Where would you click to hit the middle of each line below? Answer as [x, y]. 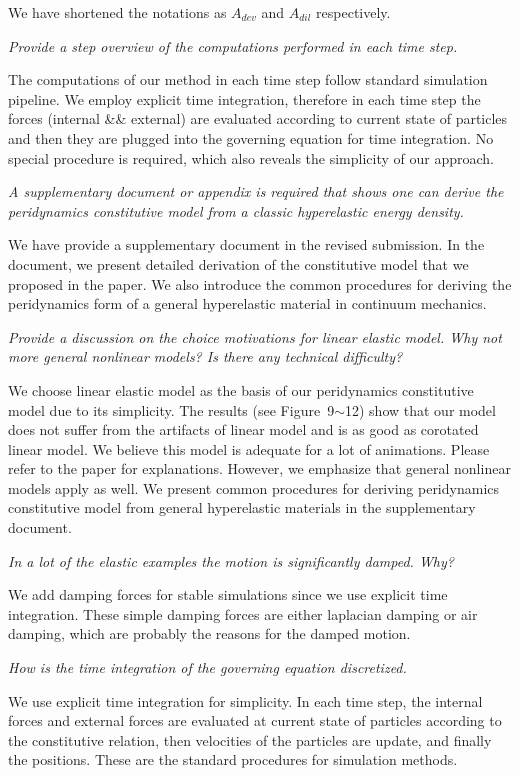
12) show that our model [420, 409]
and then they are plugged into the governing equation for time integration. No [251, 137]
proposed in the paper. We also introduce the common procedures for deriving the [260, 283]
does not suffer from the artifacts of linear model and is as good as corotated [243, 429]
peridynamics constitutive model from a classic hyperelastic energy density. [236, 210]
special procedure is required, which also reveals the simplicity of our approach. [251, 157]
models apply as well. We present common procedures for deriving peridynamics [254, 487]
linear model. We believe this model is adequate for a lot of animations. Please [249, 448]
